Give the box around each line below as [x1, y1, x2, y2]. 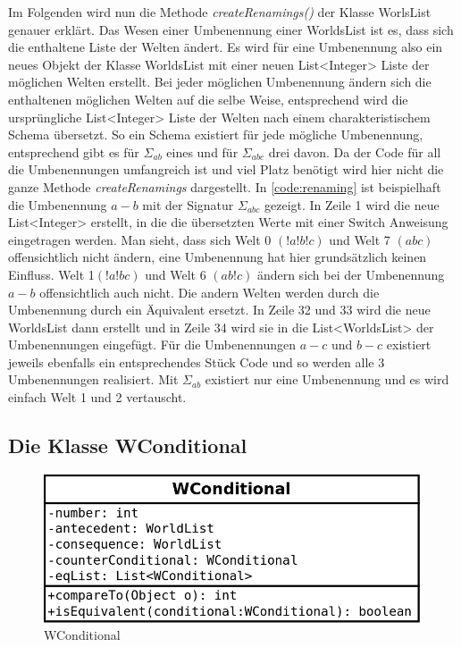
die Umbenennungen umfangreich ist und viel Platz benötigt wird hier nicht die [8, 160, 444, 179]
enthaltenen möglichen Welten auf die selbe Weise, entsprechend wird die [8, 89, 408, 108]
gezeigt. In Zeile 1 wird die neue [264, 195, 440, 214]
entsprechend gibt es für [8, 142, 139, 161]
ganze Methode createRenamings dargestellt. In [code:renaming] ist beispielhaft [8, 177, 441, 196]
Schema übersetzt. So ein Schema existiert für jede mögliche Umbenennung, [8, 125, 423, 144]
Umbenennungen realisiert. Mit [8, 370, 179, 389]
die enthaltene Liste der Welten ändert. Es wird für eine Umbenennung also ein [8, 38, 443, 56]
